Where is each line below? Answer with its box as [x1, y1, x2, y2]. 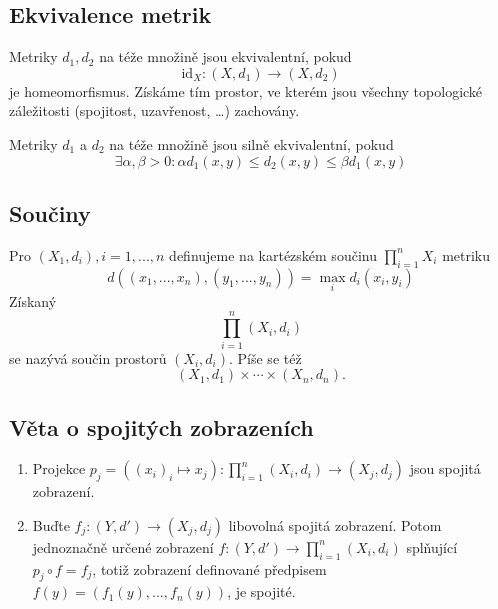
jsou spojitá [409, 458, 481, 479]
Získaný [9, 290, 57, 311]
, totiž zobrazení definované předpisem [92, 558, 327, 579]
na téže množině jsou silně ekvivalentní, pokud [109, 133, 394, 154]
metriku [442, 244, 491, 265]
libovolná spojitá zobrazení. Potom [228, 514, 442, 535]
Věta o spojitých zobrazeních [9, 411, 314, 442]
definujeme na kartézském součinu [169, 244, 377, 265]
